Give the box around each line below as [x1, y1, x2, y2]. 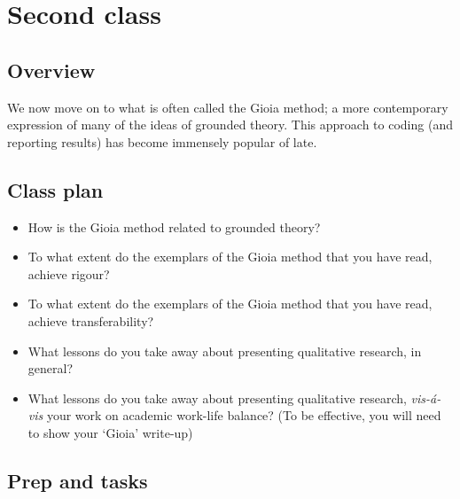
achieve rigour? [27, 264, 110, 283]
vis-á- [410, 388, 441, 407]
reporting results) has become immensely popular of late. [7, 132, 317, 151]
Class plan [7, 175, 104, 203]
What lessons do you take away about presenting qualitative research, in [27, 341, 422, 360]
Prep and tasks [7, 466, 148, 494]
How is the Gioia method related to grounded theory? [27, 217, 321, 236]
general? [27, 359, 74, 378]
